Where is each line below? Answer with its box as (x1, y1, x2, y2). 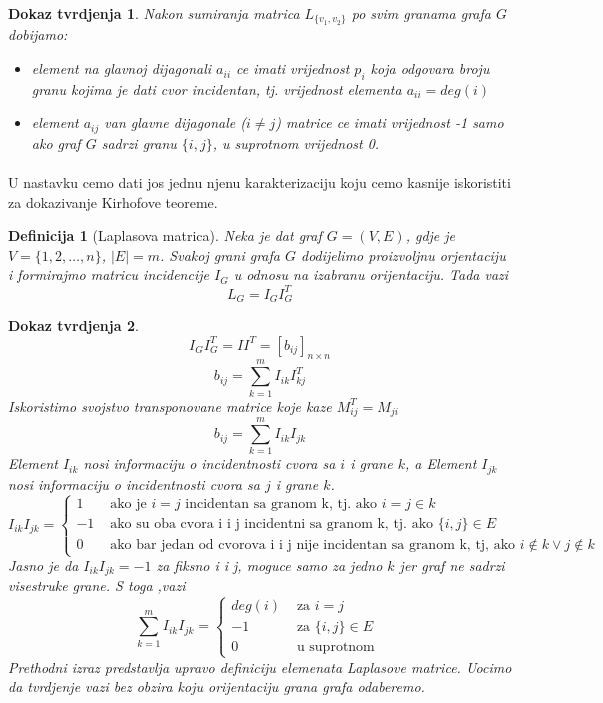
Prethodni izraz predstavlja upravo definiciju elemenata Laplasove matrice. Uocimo (8, 656, 512, 677)
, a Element (404, 453, 477, 474)
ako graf (31, 132, 81, 153)
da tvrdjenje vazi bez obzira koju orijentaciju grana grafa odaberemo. (8, 676, 425, 697)
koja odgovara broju (370, 58, 490, 79)
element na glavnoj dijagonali (31, 58, 212, 79)
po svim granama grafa (351, 3, 491, 23)
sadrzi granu (101, 132, 177, 153)
